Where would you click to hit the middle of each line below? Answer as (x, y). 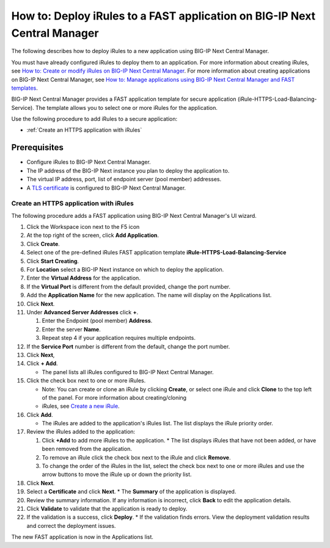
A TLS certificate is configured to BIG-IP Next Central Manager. (106, 188)
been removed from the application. (87, 449)
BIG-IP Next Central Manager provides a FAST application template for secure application (124, 99)
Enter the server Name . (71, 329)
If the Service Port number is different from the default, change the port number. (128, 346)
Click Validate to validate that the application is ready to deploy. (107, 508)
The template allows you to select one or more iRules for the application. (127, 107)
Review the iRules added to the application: (81, 432)
